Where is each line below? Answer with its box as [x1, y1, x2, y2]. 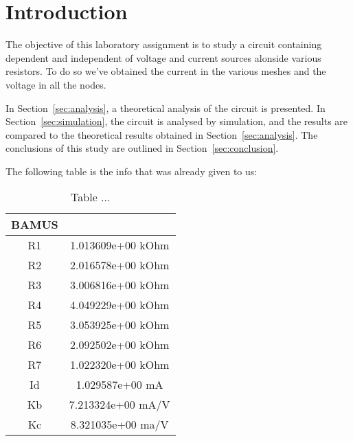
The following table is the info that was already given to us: [5, 163, 258, 178]
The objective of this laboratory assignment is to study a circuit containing [5, 37, 322, 52]
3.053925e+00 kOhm [69, 317, 170, 333]
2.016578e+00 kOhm [69, 257, 170, 273]
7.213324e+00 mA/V [69, 396, 170, 413]
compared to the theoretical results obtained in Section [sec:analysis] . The [5, 127, 318, 142]
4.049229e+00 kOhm [69, 297, 170, 313]
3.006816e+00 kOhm [69, 277, 170, 293]
